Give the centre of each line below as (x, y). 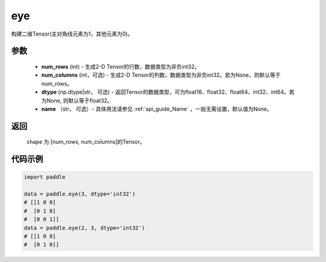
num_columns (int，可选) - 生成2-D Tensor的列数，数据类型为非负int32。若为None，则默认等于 (161, 75)
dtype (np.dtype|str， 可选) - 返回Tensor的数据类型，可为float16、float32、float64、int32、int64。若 (168, 92)
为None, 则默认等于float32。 (77, 100)
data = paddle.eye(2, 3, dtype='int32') (84, 228)
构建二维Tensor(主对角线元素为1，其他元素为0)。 (72, 34)
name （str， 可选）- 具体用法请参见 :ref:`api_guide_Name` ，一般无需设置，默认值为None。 (157, 109)
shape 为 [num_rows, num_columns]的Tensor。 (86, 142)
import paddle (45, 177)
